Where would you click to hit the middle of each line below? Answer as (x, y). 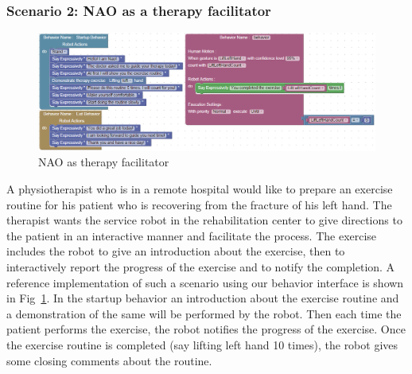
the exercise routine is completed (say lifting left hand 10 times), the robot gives (202, 344)
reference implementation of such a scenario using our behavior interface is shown (205, 282)
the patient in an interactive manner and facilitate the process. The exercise (192, 235)
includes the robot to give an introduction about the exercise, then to (176, 251)
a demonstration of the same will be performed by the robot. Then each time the (204, 313)
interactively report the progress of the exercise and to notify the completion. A (201, 267)
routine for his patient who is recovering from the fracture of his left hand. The (199, 204)
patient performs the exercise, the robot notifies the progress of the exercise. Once (206, 329)
